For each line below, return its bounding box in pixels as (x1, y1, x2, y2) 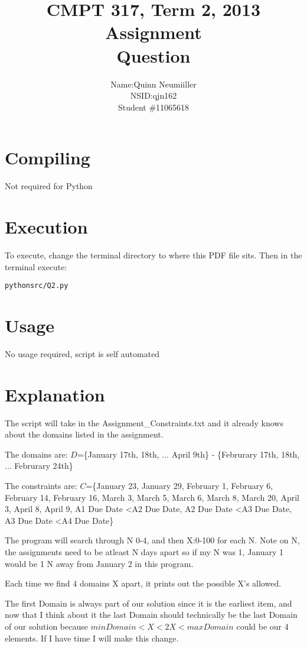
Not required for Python (5, 180, 93, 192)
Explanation (5, 382, 105, 406)
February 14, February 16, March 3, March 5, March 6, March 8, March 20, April (5, 491, 299, 503)
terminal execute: (5, 260, 67, 273)
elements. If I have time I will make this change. (5, 631, 179, 644)
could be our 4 (236, 620, 289, 632)
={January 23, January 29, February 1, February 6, (86, 479, 273, 491)
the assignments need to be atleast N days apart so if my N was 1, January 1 (5, 545, 284, 558)
